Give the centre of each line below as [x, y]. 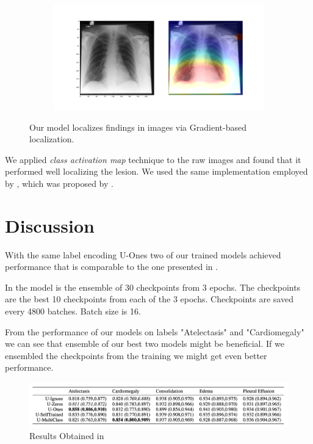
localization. [52, 139]
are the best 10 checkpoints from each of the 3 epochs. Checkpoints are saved [149, 299]
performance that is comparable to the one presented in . [112, 267]
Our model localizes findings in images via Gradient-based [138, 127]
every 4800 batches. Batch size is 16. [73, 311]
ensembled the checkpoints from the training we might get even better [136, 355]
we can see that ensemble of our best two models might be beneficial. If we [145, 344]
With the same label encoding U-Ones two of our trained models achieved [143, 254]
